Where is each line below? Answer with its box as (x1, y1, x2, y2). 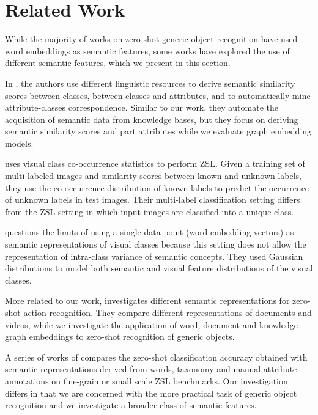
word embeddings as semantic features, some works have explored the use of (5, 44, 290, 57)
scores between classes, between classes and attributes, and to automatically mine (5, 89, 311, 101)
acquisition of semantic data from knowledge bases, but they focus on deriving (5, 112, 298, 125)
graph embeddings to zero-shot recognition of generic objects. (5, 330, 235, 343)
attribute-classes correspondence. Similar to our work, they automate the (5, 101, 278, 114)
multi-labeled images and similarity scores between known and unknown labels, (5, 169, 302, 182)
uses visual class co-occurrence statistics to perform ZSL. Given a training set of (5, 157, 305, 170)
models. (5, 136, 34, 149)
